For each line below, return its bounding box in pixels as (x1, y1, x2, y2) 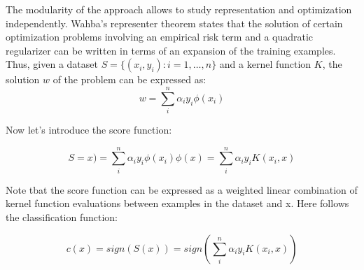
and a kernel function (219, 57, 311, 71)
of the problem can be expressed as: (52, 72, 206, 87)
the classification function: (6, 210, 118, 224)
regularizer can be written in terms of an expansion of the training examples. (6, 43, 336, 57)
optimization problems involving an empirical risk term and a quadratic (6, 29, 314, 44)
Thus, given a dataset (6, 57, 98, 71)
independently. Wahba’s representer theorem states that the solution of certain (6, 15, 343, 30)
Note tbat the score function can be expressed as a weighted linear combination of (6, 182, 358, 197)
